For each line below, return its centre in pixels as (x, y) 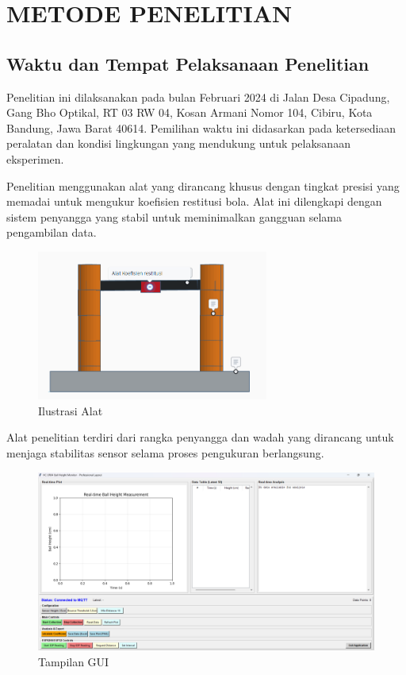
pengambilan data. (52, 232)
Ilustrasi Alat (71, 410)
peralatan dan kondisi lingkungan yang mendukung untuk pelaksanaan (178, 143)
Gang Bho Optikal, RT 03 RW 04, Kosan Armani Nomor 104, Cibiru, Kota (190, 112)
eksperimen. (35, 158)
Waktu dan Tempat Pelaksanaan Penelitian (188, 63)
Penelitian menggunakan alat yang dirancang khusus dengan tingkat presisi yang (203, 185)
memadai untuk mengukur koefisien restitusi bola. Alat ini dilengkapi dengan (194, 201)
